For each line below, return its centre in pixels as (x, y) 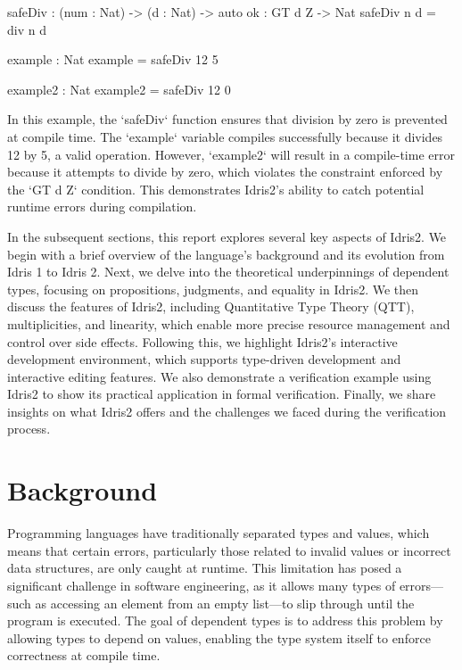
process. (29, 429)
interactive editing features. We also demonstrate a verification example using (219, 376)
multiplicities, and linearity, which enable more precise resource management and (229, 323)
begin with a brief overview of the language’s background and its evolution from (226, 254)
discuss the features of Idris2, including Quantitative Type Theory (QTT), (211, 306)
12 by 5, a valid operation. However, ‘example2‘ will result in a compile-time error (231, 154)
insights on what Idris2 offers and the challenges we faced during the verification (227, 411)
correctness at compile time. (84, 655)
